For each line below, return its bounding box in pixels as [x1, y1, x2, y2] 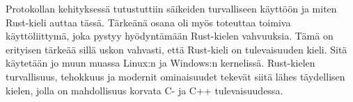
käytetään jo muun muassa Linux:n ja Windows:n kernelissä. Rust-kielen [6, 56, 315, 70]
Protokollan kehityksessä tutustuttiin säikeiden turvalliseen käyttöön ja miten [6, 1, 337, 15]
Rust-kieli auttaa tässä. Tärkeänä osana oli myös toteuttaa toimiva [6, 15, 291, 29]
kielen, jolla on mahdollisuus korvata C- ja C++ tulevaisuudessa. [6, 83, 283, 97]
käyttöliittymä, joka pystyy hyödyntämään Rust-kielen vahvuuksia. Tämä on [6, 28, 334, 43]
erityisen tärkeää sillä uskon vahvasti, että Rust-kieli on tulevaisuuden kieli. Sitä [6, 42, 347, 56]
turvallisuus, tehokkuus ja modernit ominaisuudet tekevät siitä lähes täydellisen [6, 69, 345, 83]
